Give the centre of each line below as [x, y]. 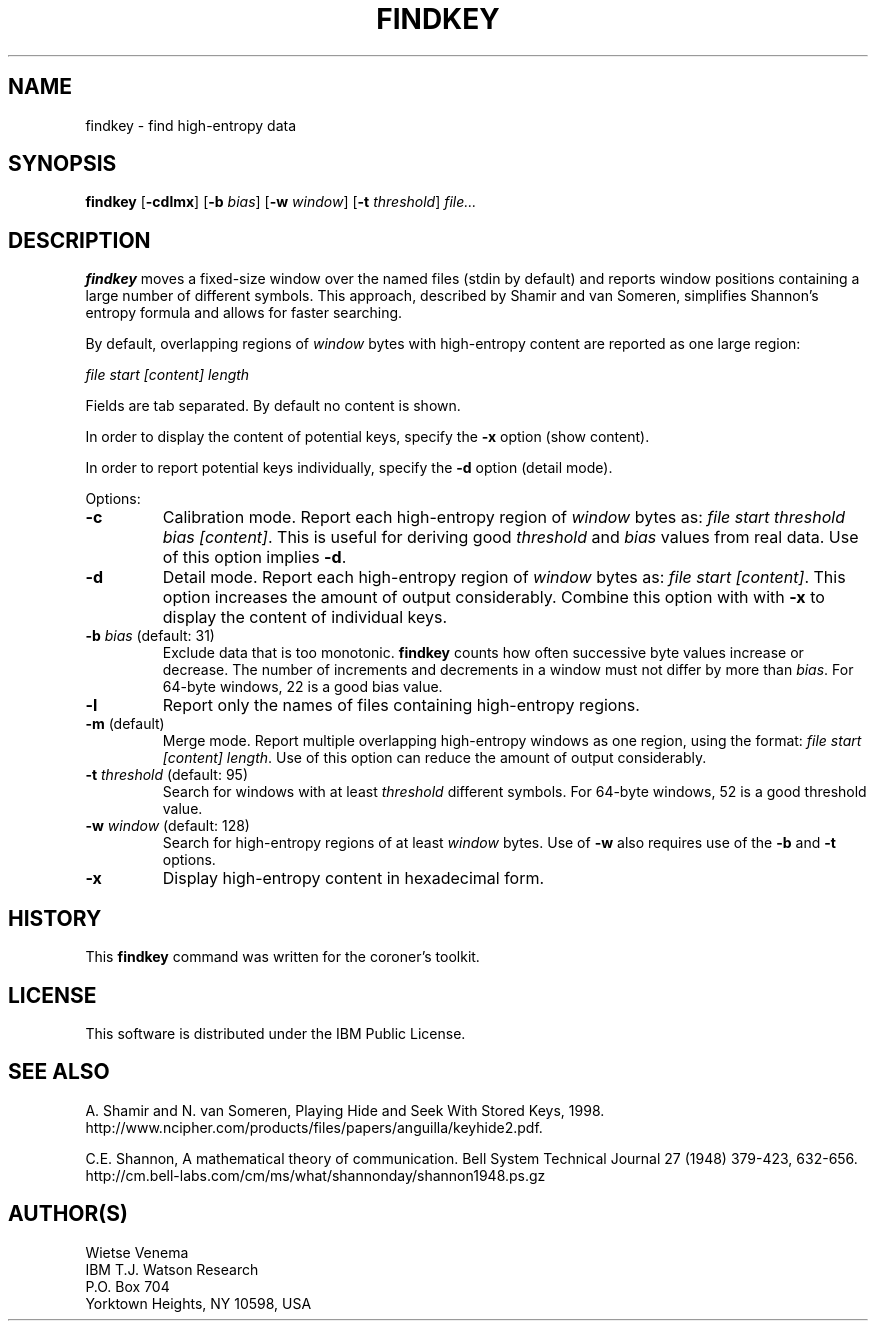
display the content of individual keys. [305, 617]
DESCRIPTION [79, 240]
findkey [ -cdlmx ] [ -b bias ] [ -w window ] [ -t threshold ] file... [281, 202]
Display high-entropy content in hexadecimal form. [353, 878]
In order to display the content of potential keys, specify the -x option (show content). [367, 437]
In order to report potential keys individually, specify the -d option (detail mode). [349, 468]
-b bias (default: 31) [150, 636]
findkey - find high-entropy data [191, 125]
